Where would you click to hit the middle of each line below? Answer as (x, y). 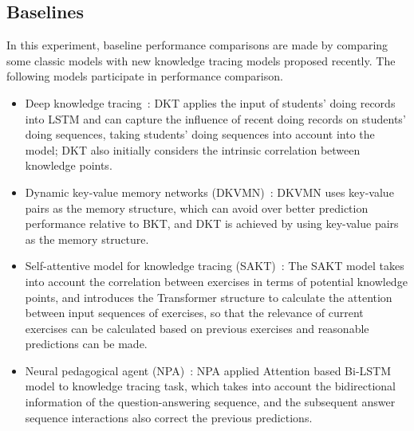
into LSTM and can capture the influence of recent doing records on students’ (215, 118)
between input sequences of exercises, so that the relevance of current (194, 313)
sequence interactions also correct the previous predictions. (169, 417)
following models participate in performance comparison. (145, 76)
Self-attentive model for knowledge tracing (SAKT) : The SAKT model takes (215, 266)
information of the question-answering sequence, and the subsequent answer (210, 402)
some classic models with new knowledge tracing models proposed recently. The (201, 60)
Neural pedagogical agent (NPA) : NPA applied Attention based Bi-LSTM (208, 370)
